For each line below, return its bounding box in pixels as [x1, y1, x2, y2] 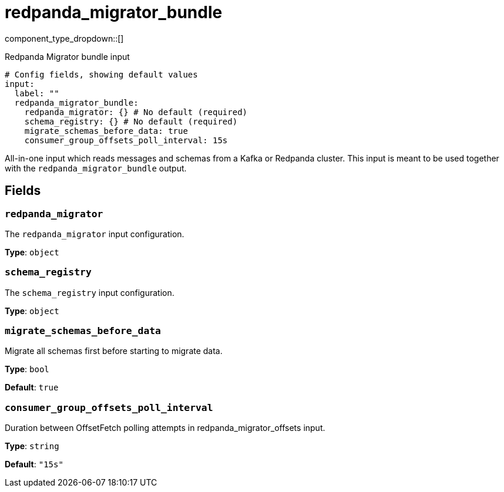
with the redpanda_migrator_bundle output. [5, 163, 187, 173]
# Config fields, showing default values [5, 69, 198, 79]
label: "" [14, 88, 59, 98]
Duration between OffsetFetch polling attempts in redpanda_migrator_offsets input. [5, 423, 325, 433]
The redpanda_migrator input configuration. [5, 228, 184, 239]
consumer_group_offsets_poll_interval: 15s [24, 135, 228, 145]
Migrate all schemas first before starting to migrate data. [5, 346, 223, 356]
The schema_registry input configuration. [5, 287, 174, 298]
